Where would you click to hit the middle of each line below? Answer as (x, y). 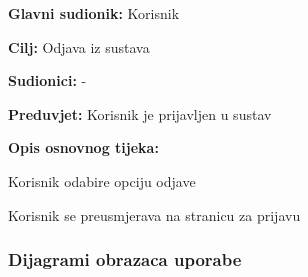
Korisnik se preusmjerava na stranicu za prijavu (154, 214)
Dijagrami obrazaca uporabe (125, 259)
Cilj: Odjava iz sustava (79, 46)
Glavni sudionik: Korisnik (94, 13)
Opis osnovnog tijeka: (83, 147)
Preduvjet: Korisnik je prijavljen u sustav (140, 113)
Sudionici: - (47, 80)
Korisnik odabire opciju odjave (102, 180)
